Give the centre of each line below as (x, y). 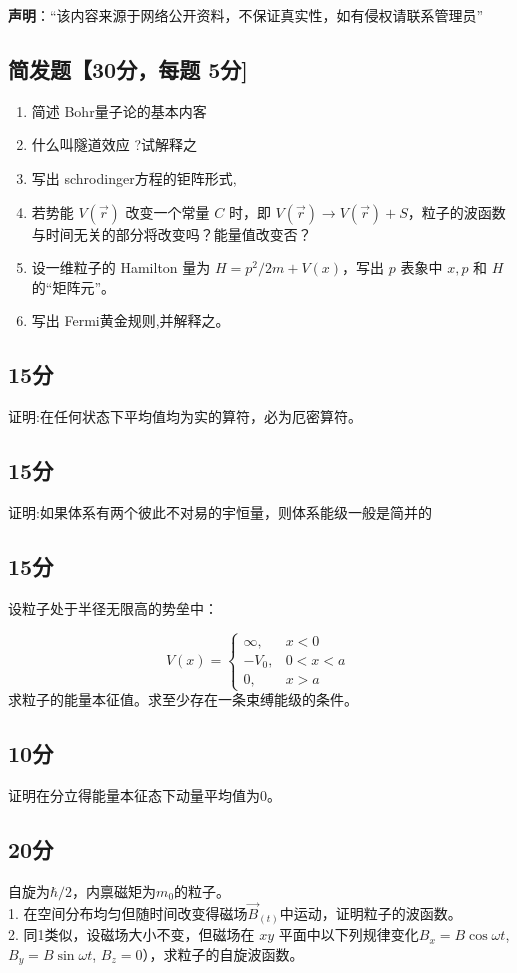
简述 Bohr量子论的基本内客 (119, 110)
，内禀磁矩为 (114, 891)
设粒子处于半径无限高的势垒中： (113, 607)
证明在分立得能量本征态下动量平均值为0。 (144, 795)
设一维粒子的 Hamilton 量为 (121, 267)
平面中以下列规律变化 (348, 934)
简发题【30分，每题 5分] (128, 68)
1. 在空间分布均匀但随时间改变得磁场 (128, 912)
